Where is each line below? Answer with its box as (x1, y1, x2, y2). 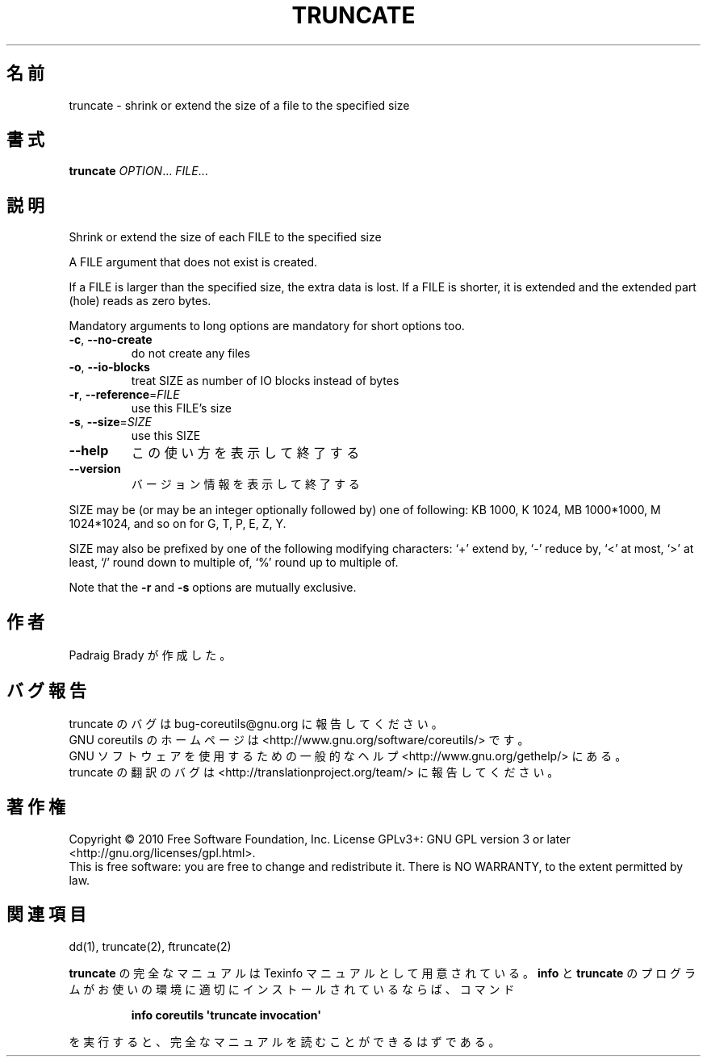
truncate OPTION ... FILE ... (69, 164, 208, 178)
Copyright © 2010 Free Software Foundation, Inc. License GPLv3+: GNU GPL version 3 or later (69, 831, 571, 846)
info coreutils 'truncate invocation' (131, 1007, 321, 1022)
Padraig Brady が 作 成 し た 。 (69, 648, 232, 663)
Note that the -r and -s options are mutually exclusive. (69, 580, 357, 595)
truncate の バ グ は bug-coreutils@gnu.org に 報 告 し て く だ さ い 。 (69, 716, 443, 730)
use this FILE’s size (131, 401, 232, 416)
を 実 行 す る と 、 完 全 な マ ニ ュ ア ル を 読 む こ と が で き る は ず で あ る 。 (69, 1034, 500, 1048)
